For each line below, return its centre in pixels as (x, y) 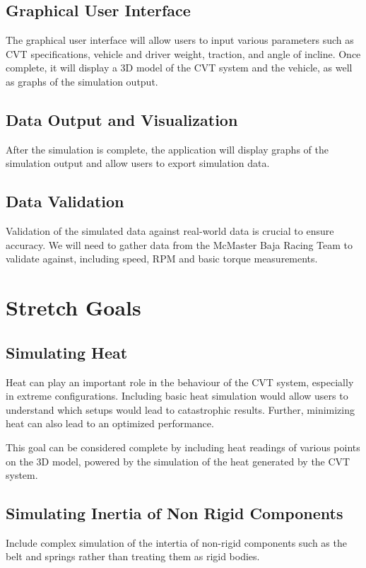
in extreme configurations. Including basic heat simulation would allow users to (177, 396)
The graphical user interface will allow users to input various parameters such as (180, 40)
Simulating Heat (67, 352)
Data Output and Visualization (122, 119)
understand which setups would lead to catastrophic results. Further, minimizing (181, 409)
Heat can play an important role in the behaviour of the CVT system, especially (180, 382)
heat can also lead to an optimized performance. (110, 423)
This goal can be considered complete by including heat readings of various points (183, 447)
